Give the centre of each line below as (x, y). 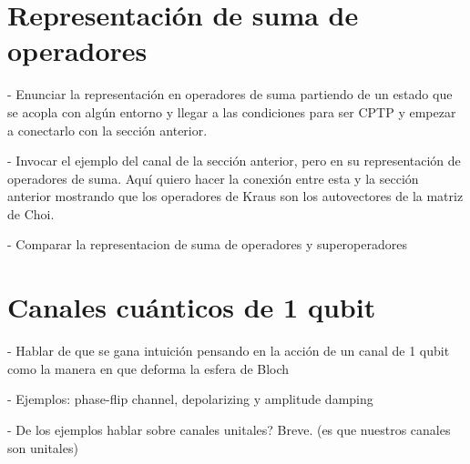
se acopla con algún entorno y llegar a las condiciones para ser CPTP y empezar (232, 111)
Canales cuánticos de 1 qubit (192, 307)
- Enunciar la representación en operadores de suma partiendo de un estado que (230, 94)
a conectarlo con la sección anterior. (107, 130)
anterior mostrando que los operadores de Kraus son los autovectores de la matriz (235, 196)
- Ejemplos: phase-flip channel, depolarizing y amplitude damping (190, 399)
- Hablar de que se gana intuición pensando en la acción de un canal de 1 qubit (229, 351)
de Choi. (31, 213)
